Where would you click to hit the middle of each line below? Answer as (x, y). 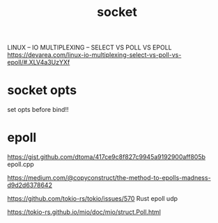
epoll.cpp (21, 165)
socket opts (42, 90)
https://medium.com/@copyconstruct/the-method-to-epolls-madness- (109, 178)
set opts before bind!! (38, 110)
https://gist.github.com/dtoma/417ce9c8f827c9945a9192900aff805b (107, 157)
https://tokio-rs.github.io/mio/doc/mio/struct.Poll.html (84, 212)
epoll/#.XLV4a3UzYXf (39, 63)
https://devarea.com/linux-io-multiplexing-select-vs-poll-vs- (94, 55)
